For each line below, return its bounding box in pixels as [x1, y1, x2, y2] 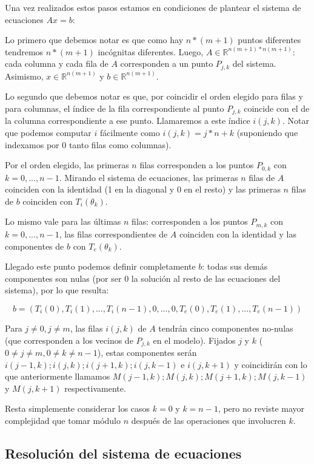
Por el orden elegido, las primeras [5, 159, 129, 171]
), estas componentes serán [97, 346, 197, 358]
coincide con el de [244, 102, 310, 115]
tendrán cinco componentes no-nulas [158, 321, 293, 334]
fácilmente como [100, 126, 160, 139]
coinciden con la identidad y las [179, 227, 296, 240]
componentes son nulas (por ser [5, 271, 122, 284]
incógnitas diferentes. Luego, [98, 45, 204, 58]
